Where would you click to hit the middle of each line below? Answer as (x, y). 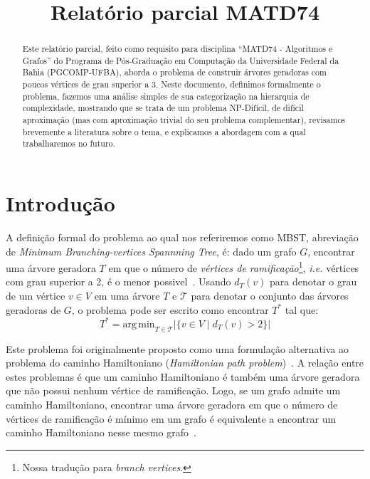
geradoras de (33, 309)
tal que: (302, 309)
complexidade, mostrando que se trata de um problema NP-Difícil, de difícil (163, 108)
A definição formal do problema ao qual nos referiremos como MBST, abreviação (182, 237)
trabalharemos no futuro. (69, 143)
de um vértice (36, 296)
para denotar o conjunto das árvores (270, 296)
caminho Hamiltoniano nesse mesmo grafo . (101, 432)
